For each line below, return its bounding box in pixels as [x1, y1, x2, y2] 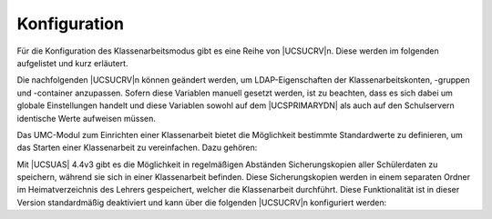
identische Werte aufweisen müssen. [16, 113, 157, 124]
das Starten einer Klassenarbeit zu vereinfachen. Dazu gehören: [16, 142, 258, 154]
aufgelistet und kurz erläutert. [16, 57, 128, 68]
